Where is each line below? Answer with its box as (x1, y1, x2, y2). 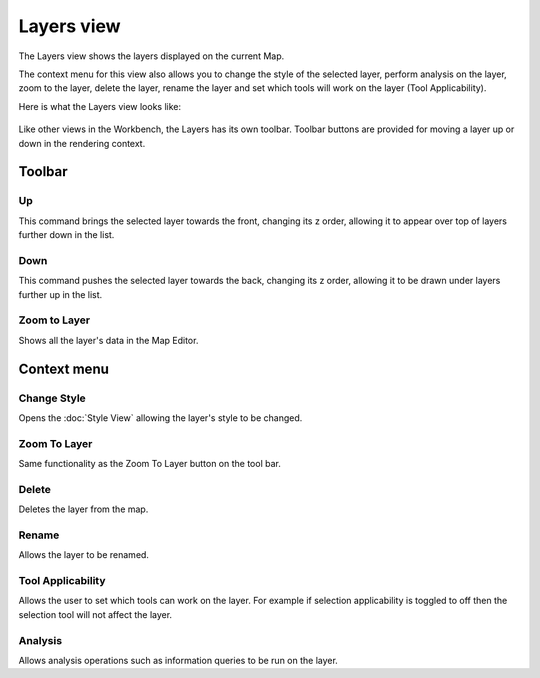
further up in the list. (18, 288, 103, 300)
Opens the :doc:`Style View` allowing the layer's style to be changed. (18, 411, 303, 424)
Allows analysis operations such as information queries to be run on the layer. (18, 654, 339, 666)
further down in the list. (18, 229, 115, 241)
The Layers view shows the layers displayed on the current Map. (18, 50, 285, 62)
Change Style (18, 391, 87, 405)
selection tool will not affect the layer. (18, 608, 173, 620)
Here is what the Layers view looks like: (18, 100, 182, 112)
